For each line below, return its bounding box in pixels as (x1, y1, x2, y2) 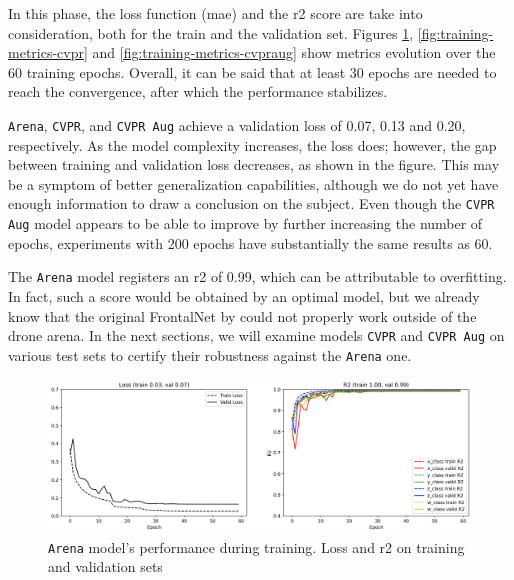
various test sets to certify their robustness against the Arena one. (8, 344, 412, 365)
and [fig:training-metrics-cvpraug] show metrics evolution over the (92, 42, 496, 63)
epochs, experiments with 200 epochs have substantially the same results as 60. (8, 232, 493, 253)
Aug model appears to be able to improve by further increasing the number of (8, 213, 483, 234)
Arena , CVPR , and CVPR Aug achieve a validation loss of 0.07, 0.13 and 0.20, (8, 114, 466, 135)
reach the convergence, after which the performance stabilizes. (8, 81, 388, 102)
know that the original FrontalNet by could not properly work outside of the (8, 305, 477, 326)
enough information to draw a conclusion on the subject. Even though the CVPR (8, 193, 495, 214)
